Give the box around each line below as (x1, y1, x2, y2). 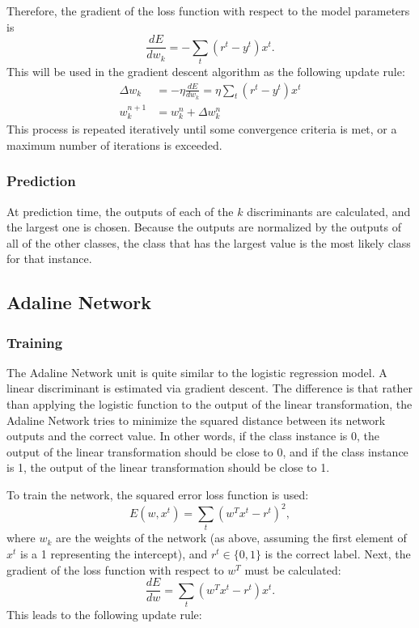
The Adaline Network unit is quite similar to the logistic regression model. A (6, 363, 387, 380)
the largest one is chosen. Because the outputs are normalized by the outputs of (6, 219, 402, 235)
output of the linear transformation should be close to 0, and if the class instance (6, 443, 408, 460)
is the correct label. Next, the (265, 545, 411, 562)
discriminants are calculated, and (247, 202, 411, 219)
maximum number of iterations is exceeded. (6, 136, 222, 153)
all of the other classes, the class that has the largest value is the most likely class (6, 234, 411, 251)
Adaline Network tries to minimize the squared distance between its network (6, 411, 386, 428)
